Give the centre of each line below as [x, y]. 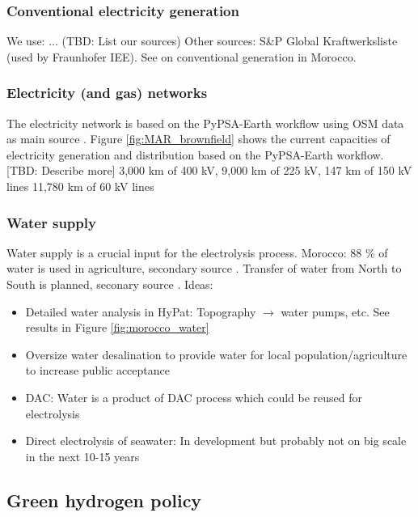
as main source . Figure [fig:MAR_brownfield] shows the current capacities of [198, 139]
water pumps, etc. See [335, 311]
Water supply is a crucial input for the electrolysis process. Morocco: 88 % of [197, 252]
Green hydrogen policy [104, 500]
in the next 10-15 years [82, 456]
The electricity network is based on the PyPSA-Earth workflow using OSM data [205, 123]
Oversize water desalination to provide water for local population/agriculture [216, 354]
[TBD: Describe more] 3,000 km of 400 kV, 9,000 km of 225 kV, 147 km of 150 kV [209, 170]
